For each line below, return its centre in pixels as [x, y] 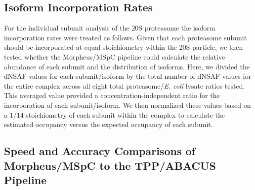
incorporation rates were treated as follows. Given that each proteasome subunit [126, 37]
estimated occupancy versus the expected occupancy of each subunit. [108, 124]
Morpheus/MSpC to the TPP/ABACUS [110, 165]
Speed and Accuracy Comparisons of [100, 151]
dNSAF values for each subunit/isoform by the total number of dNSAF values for [128, 76]
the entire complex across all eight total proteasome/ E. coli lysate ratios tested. [125, 85]
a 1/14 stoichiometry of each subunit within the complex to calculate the [115, 114]
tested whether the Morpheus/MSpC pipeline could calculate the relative [115, 56]
